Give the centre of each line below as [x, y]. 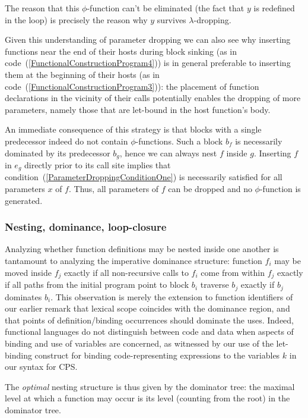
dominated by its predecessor [58, 153]
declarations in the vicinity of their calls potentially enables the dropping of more [153, 98]
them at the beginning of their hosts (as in [82, 74]
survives [172, 19]
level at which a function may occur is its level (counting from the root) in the [147, 398]
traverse [215, 285]
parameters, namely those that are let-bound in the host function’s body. [138, 109]
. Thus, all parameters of [114, 189]
